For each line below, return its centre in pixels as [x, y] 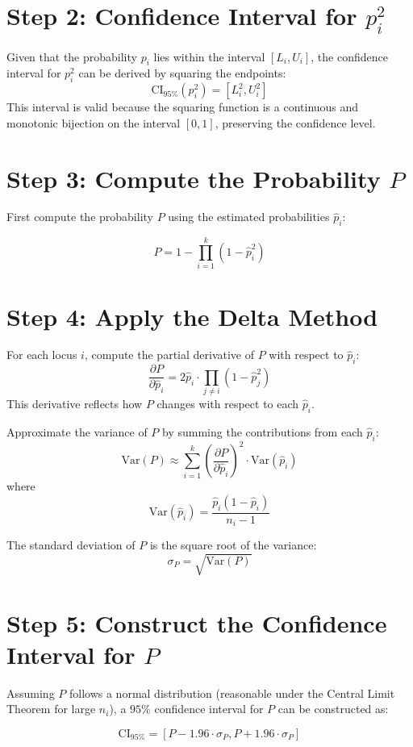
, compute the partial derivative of [169, 355]
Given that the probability [72, 56]
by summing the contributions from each [263, 431]
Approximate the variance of [77, 431]
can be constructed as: [333, 709]
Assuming [31, 693]
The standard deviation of [71, 545]
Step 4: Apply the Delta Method [192, 316]
